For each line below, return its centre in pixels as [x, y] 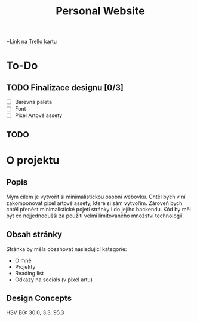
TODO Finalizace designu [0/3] [65, 88]
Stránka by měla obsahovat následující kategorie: [67, 249]
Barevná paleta [33, 102]
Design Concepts [39, 298]
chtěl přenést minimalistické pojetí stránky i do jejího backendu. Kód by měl [98, 209]
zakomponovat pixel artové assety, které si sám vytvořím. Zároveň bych [94, 203]
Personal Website [100, 11]
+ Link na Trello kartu [31, 42]
